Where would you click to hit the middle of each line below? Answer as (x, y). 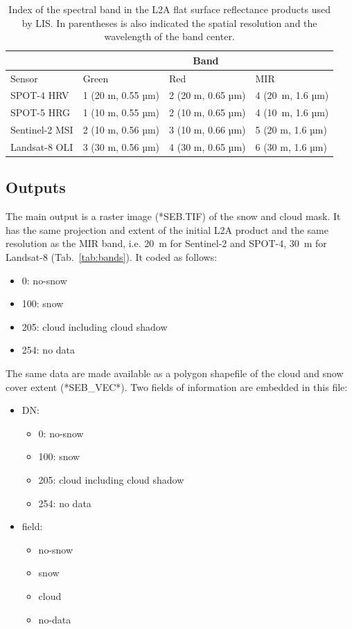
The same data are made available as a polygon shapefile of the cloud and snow (175, 373)
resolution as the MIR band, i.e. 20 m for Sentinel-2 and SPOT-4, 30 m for (166, 243)
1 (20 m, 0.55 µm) (121, 95)
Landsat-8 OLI (42, 147)
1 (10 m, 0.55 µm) (121, 112)
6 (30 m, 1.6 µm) (291, 147)
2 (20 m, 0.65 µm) (208, 95)
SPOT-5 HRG (41, 112)
